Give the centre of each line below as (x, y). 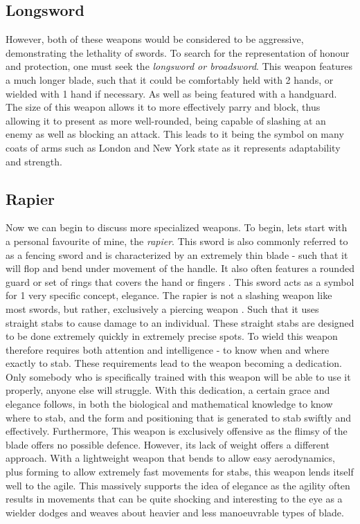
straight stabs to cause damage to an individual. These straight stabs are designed (180, 322)
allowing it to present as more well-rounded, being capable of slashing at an (166, 120)
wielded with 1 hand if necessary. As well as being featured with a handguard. (171, 93)
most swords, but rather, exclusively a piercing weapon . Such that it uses (162, 308)
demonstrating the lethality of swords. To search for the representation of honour (178, 52)
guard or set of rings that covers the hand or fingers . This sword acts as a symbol (180, 281)
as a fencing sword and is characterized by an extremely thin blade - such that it (177, 254)
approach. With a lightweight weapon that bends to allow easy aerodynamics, (170, 458)
